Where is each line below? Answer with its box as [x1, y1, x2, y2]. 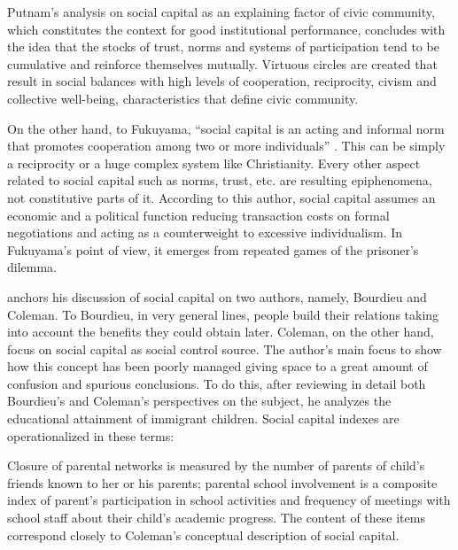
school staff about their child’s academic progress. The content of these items [7, 508, 425, 527]
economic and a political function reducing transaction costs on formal [7, 205, 390, 224]
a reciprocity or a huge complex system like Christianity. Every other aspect [7, 153, 421, 172]
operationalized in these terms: [7, 426, 175, 445]
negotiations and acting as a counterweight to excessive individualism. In [7, 223, 403, 242]
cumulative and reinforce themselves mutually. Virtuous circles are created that [7, 54, 438, 73]
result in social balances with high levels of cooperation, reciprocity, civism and [7, 72, 437, 90]
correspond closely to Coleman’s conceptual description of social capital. [7, 525, 400, 544]
